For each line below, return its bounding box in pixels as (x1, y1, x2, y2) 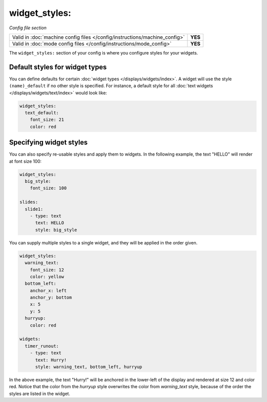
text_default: (25, 110, 59, 115)
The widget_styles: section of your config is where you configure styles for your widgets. (9, 50, 198, 56)
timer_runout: (25, 343, 59, 349)
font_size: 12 (30, 267, 64, 273)
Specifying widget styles (9, 138, 88, 147)
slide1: (25, 206, 44, 212)
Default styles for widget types (9, 62, 107, 71)
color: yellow (30, 274, 64, 280)
